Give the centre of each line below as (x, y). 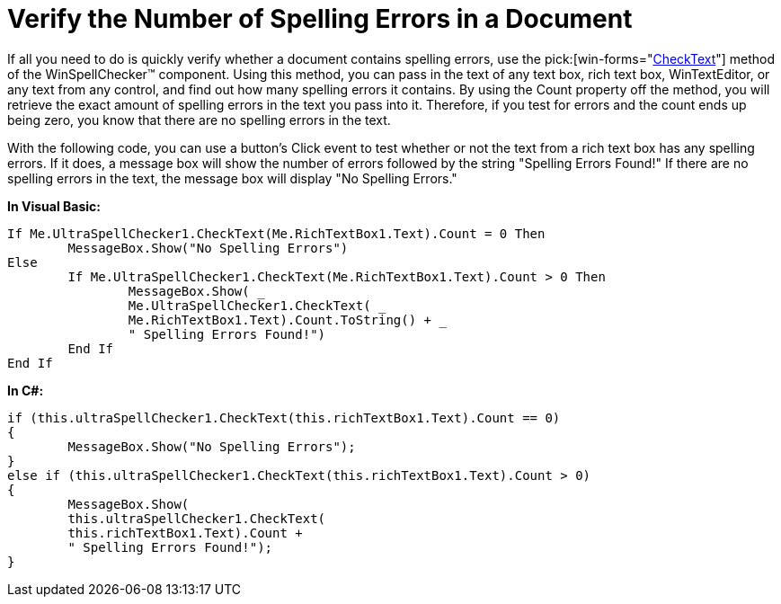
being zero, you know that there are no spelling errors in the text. (199, 120)
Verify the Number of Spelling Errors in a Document (320, 19)
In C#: (26, 390)
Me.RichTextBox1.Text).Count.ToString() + (280, 320)
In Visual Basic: (54, 206)
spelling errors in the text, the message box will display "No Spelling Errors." (232, 178)
